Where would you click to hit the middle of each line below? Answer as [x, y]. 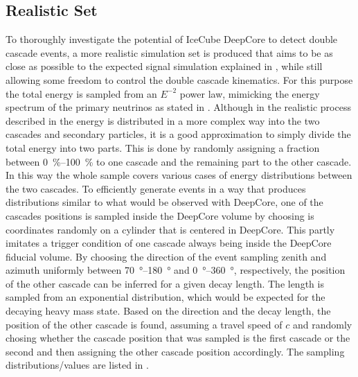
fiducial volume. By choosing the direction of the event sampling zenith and [166, 256]
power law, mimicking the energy [250, 93]
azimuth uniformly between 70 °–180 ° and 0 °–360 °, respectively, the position [176, 270]
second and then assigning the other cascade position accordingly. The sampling [175, 351]
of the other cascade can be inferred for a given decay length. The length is [165, 283]
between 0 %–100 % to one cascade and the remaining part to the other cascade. [179, 161]
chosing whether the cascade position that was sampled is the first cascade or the [178, 338]
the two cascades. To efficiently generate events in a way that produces [156, 188]
